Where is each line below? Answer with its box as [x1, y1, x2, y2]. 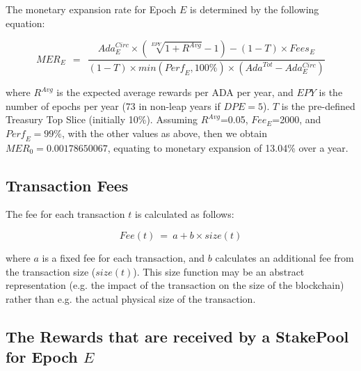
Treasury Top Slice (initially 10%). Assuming [6, 112, 198, 127]
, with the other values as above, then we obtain [62, 125, 267, 140]
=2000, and [272, 112, 321, 127]
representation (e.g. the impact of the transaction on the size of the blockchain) [6, 278, 344, 292]
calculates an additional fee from [215, 251, 354, 265]
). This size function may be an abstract [133, 264, 305, 278]
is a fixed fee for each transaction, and [42, 251, 205, 265]
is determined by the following [190, 2, 319, 16]
